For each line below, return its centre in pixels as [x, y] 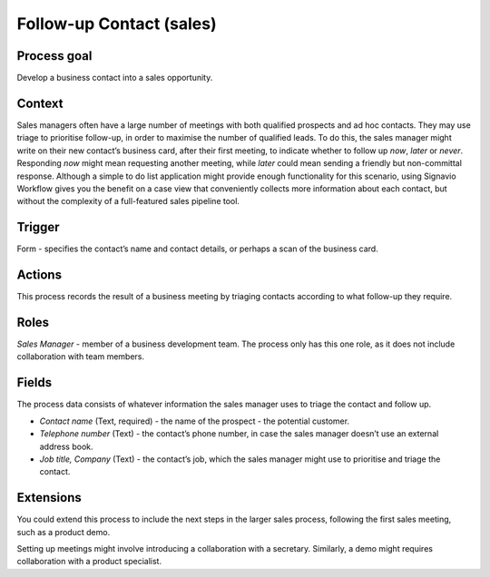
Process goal [54, 56]
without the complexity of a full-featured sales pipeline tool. [128, 201]
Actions [39, 275]
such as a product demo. [64, 532]
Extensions [49, 498]
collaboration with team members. [81, 357]
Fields [34, 382]
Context [40, 103]
